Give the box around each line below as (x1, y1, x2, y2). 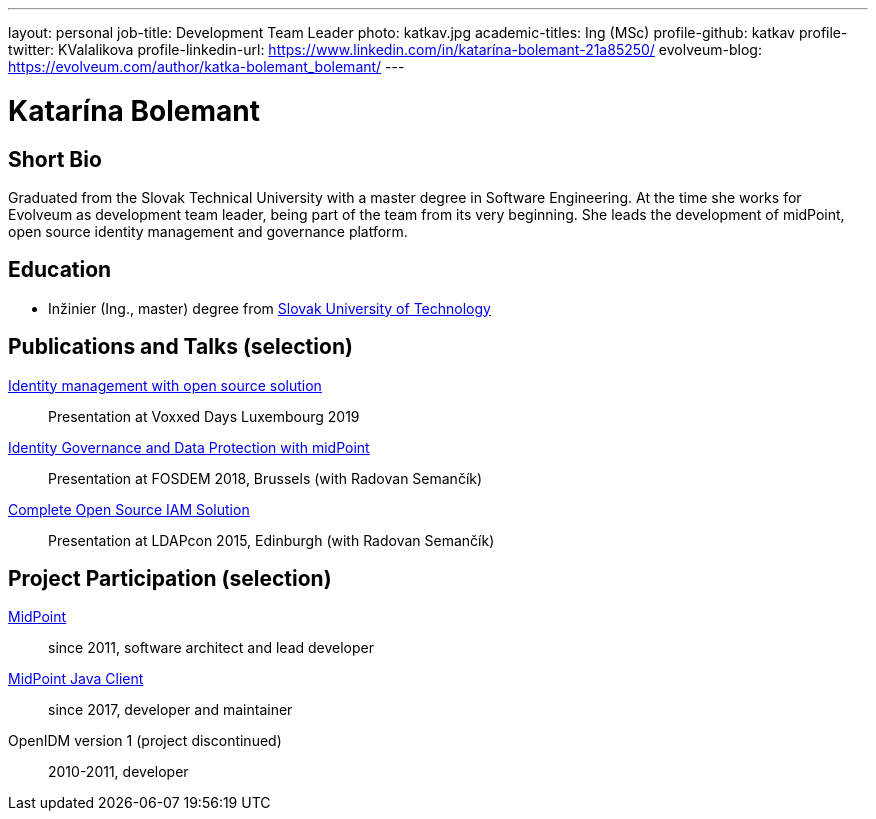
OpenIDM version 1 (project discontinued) (8, 732, 282, 750)
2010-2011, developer (48, 763, 189, 781)
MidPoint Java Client (8, 670, 144, 688)
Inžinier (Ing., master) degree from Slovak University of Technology (48, 299, 491, 317)
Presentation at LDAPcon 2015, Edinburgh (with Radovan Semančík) (48, 531, 495, 549)
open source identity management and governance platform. (8, 222, 408, 240)
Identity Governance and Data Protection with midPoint (8, 438, 370, 456)
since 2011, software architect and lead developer (48, 639, 375, 657)
